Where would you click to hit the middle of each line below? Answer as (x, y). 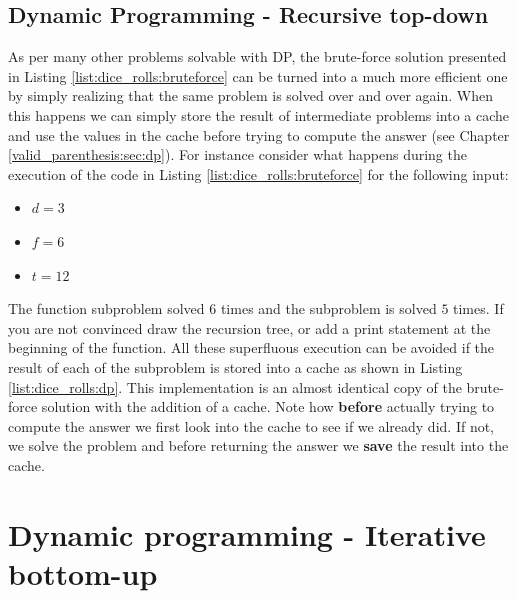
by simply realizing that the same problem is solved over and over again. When (251, 95)
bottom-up (83, 572)
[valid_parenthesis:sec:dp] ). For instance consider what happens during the (237, 154)
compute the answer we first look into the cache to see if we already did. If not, (251, 425)
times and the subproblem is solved (328, 308)
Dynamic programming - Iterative (247, 533)
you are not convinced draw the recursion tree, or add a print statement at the (249, 327)
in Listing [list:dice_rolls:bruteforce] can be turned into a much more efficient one (258, 75)
